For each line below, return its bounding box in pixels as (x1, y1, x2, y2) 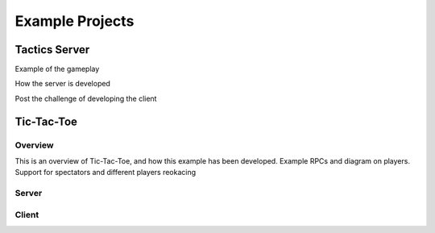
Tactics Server (14, 43, 90, 56)
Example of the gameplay (14, 64, 100, 74)
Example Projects (14, 12, 135, 30)
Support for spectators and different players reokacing (14, 168, 197, 177)
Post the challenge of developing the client (14, 94, 157, 103)
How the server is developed (14, 79, 110, 89)
